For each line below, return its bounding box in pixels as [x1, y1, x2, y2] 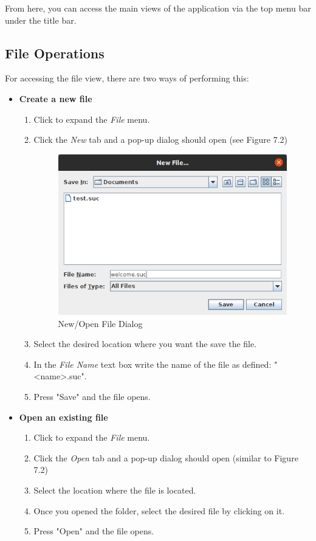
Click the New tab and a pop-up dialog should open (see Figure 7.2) [33, 133, 287, 146]
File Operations [5, 43, 105, 62]
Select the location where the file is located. [33, 483, 196, 496]
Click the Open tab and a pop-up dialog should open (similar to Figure [33, 451, 298, 464]
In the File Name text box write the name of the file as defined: [33, 357, 272, 370]
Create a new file [19, 92, 92, 105]
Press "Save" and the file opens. [33, 390, 151, 403]
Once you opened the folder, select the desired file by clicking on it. [33, 504, 285, 517]
